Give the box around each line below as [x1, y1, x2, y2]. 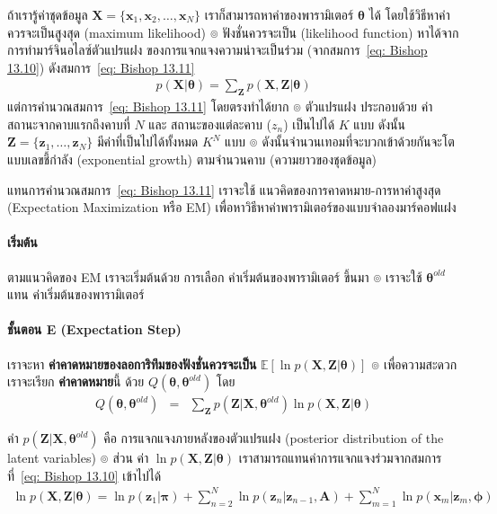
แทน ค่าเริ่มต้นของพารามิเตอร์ [7, 285, 145, 304]
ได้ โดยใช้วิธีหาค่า [368, 5, 450, 23]
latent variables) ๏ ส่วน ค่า [7, 448, 149, 467]
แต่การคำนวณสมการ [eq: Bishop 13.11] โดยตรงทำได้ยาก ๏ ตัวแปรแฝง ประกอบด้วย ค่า [7, 97, 433, 116]
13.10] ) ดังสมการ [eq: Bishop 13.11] [7, 58, 195, 76]
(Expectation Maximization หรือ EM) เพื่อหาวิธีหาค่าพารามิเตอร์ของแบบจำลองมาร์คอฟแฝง [7, 198, 457, 217]
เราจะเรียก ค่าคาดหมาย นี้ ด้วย [7, 372, 145, 391]
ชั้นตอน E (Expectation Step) [7, 320, 182, 339]
